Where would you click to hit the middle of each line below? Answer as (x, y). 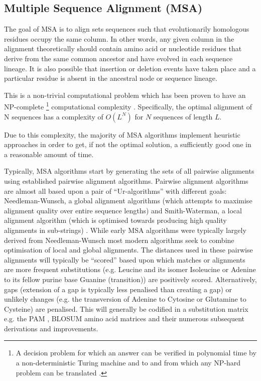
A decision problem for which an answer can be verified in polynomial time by (136, 353)
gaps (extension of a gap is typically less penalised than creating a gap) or (118, 289)
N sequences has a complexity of (54, 116)
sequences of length (183, 116)
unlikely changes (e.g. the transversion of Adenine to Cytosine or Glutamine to (125, 299)
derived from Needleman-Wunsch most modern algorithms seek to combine (119, 240)
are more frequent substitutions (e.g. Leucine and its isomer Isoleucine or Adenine (130, 269)
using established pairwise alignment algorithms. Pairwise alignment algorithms (126, 180)
